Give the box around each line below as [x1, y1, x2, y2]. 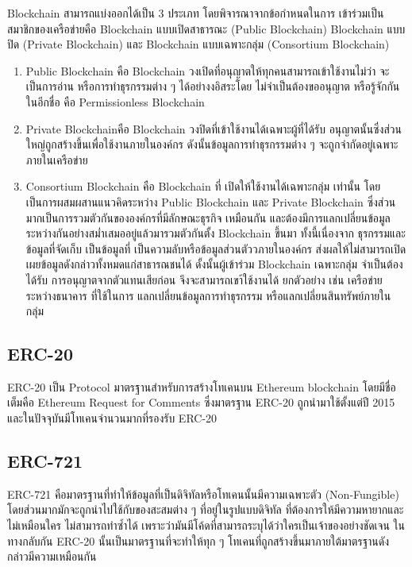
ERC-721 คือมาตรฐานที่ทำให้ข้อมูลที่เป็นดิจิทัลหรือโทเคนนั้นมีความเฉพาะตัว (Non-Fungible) [7, 485, 399, 502]
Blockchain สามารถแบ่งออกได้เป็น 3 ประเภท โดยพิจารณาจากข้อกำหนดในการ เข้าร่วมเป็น [7, 5, 384, 21]
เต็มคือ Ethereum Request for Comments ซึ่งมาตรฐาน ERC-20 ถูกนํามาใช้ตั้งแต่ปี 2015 [7, 394, 395, 411]
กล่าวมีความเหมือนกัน [7, 548, 97, 565]
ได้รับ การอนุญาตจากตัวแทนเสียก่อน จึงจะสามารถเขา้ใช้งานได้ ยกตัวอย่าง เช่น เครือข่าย [25, 271, 383, 287]
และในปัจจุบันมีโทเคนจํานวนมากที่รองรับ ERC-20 [7, 410, 218, 426]
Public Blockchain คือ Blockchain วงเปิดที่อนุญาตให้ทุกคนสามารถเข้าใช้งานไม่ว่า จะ [25, 62, 390, 79]
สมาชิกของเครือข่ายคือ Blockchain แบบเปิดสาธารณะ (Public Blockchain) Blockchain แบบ [7, 20, 406, 37]
